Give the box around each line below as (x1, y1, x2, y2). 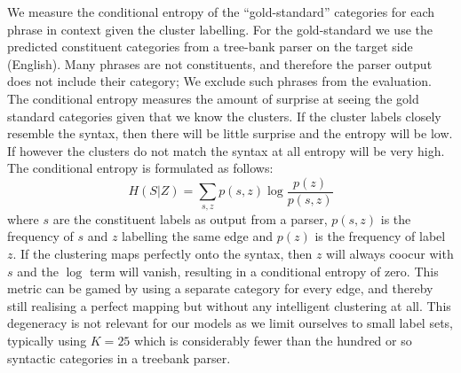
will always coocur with (326, 244, 454, 262)
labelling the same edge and (122, 227, 274, 245)
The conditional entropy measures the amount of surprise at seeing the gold (7, 89, 419, 107)
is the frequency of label (314, 227, 446, 245)
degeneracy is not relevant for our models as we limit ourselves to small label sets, (7, 314, 454, 332)
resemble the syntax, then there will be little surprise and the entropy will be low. (7, 124, 453, 143)
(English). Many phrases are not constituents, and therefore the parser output (7, 54, 433, 73)
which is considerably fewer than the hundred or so (134, 330, 412, 349)
